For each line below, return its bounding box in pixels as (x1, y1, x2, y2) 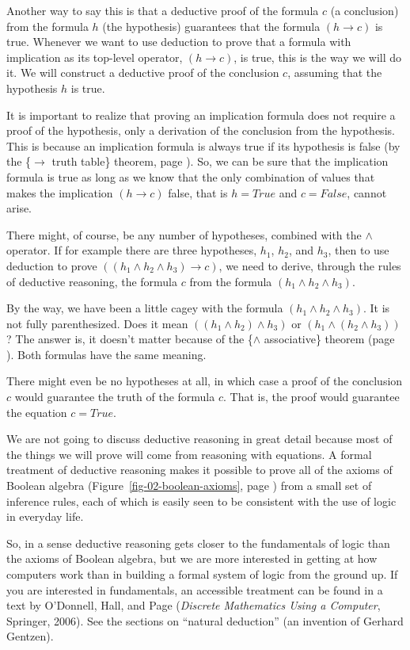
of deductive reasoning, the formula (6, 273, 178, 289)
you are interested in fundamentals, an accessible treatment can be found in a (6, 581, 383, 598)
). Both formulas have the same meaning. (6, 346, 207, 362)
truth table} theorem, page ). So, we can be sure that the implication (51, 153, 389, 170)
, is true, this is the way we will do (233, 48, 402, 65)
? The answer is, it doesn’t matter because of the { (6, 331, 253, 347)
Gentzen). (6, 628, 54, 644)
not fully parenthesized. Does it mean (6, 315, 188, 331)
